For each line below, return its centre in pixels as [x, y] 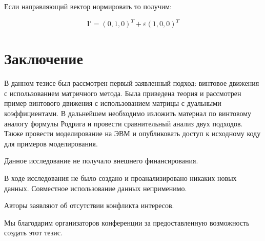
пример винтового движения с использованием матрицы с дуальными [113, 103]
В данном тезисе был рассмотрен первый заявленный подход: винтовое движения [132, 83]
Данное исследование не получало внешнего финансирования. [101, 161]
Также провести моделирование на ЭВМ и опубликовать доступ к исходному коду [132, 133]
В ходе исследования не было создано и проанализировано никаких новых [120, 178]
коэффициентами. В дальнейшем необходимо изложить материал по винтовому [128, 113]
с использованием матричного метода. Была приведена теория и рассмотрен [123, 93]
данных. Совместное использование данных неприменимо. [96, 188]
